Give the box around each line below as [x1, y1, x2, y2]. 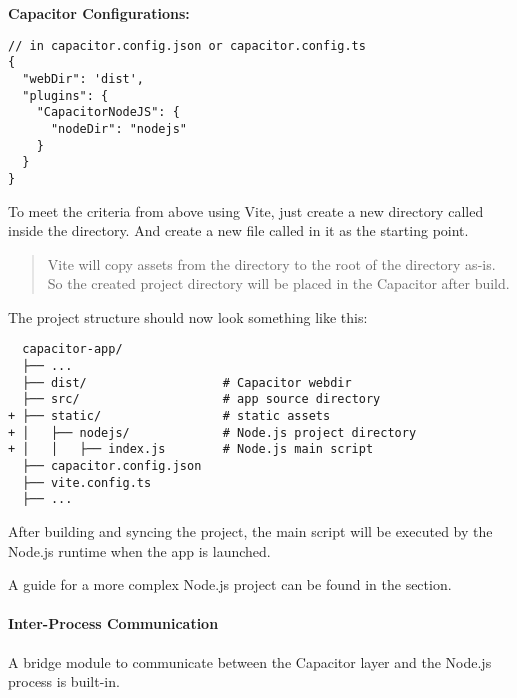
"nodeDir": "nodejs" [50, 121, 187, 136]
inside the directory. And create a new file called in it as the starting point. [8, 220, 469, 241]
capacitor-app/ [22, 342, 123, 357]
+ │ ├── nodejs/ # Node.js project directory [8, 425, 417, 440]
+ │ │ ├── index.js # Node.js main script [8, 442, 374, 457]
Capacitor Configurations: [8, 3, 190, 23]
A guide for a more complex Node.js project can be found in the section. [8, 574, 452, 595]
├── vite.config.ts [22, 475, 152, 490]
